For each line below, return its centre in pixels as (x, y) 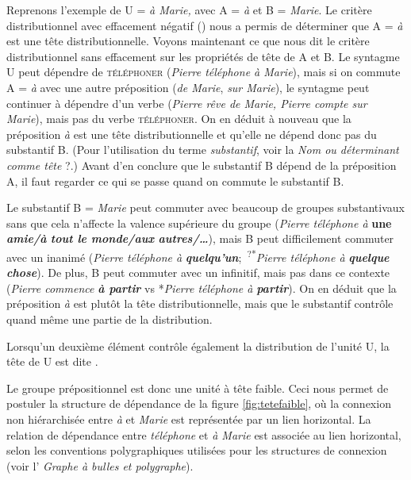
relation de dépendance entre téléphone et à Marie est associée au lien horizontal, (204, 434)
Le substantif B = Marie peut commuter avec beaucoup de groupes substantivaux (205, 207)
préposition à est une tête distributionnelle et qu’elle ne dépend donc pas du (192, 134)
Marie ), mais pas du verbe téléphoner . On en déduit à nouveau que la (179, 119)
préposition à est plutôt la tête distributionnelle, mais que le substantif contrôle (200, 303)
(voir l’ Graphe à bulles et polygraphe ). (100, 465)
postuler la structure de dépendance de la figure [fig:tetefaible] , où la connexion (199, 403)
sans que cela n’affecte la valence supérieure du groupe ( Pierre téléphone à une (199, 223)
